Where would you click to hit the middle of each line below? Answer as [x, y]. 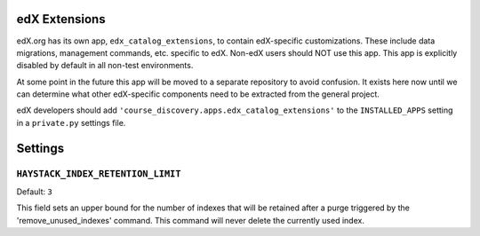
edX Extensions [61, 19]
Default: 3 [34, 192]
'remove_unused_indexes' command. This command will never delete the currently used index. [190, 220]
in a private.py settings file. [71, 122]
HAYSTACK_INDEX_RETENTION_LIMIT [99, 173]
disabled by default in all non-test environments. [105, 66]
